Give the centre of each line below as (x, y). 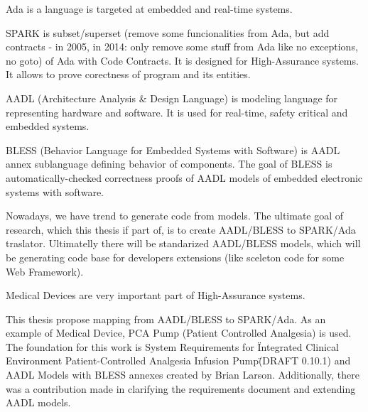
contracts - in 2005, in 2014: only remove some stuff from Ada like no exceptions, (182, 47)
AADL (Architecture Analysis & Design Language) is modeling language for (172, 98)
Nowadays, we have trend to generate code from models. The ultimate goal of (175, 216)
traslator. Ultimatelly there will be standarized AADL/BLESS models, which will (183, 243)
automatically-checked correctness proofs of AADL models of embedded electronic (184, 177)
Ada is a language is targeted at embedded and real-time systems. (149, 9)
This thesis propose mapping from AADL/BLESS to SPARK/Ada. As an (166, 319)
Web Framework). (45, 271)
